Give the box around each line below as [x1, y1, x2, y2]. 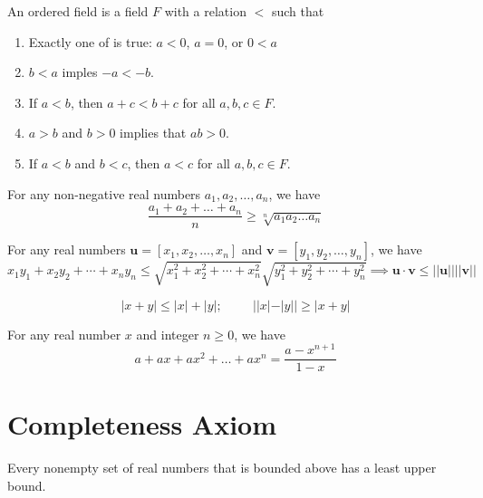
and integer [136, 324, 199, 343]
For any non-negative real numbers [7, 184, 201, 203]
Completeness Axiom [7, 406, 277, 443]
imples [62, 62, 98, 81]
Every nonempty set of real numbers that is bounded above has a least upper [7, 458, 437, 477]
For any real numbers [7, 240, 126, 259]
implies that [120, 123, 187, 142]
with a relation [164, 2, 246, 20]
